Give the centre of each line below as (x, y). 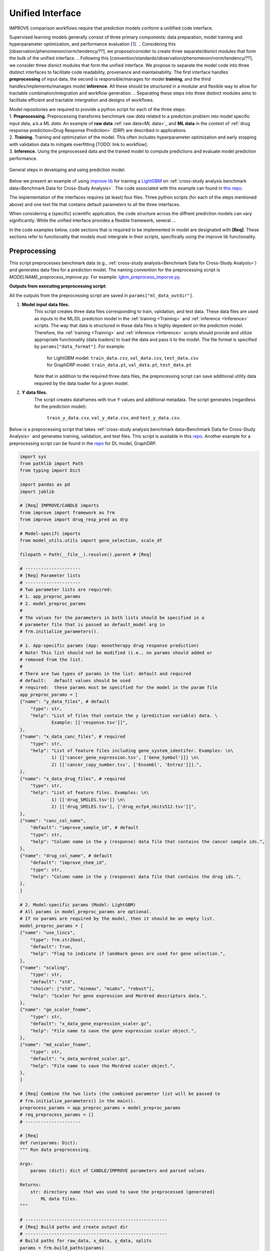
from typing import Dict (50, 471)
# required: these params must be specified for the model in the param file (118, 688)
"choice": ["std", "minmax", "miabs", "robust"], (92, 989)
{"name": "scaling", (45, 968)
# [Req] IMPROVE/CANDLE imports (59, 506)
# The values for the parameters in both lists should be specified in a (112, 617)
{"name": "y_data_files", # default (65, 702)
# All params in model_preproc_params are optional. (86, 911)
